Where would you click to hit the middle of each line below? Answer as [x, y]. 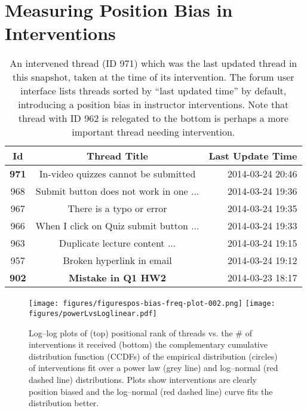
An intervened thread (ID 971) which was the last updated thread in [153, 63]
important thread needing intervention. [153, 132]
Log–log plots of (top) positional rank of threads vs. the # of [140, 332]
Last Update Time [253, 156]
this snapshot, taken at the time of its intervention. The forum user [153, 77]
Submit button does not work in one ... [117, 191]
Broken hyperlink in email [117, 260]
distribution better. [64, 403]
